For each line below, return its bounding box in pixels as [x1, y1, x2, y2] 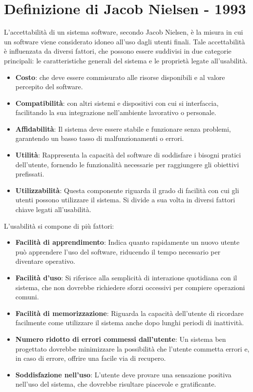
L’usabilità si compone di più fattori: [4, 220, 114, 231]
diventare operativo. [15, 256, 76, 266]
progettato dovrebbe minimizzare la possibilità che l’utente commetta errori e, [15, 343, 250, 353]
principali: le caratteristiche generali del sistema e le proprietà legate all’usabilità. [4, 55, 248, 65]
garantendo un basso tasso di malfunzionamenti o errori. [15, 133, 184, 143]
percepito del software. [15, 81, 83, 92]
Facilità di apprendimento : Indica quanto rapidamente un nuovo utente [15, 237, 240, 247]
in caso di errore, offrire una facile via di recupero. [15, 353, 166, 363]
